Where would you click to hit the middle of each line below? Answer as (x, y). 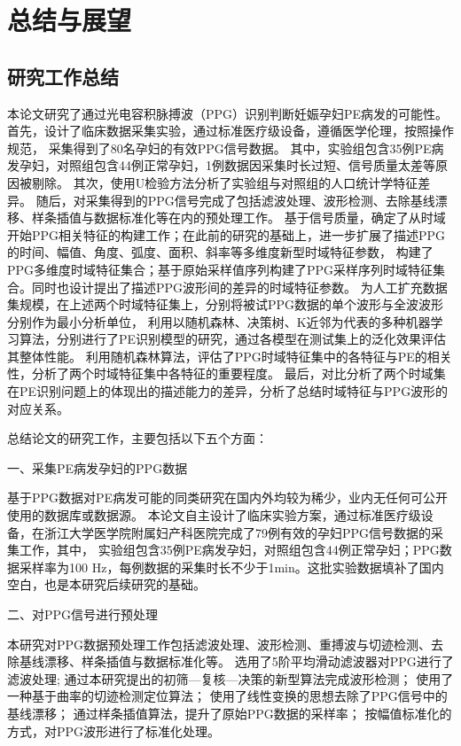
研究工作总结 (63, 76)
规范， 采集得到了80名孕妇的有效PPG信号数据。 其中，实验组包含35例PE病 (226, 148)
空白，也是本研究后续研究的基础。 (106, 584)
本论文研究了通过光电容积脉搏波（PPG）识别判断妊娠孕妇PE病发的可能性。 (228, 113)
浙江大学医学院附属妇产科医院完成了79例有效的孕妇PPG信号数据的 (238, 532)
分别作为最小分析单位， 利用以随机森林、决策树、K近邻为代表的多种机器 (219, 321)
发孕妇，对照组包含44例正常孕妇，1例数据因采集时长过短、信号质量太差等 (221, 165)
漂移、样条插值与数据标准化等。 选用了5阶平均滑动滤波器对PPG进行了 (249, 661)
